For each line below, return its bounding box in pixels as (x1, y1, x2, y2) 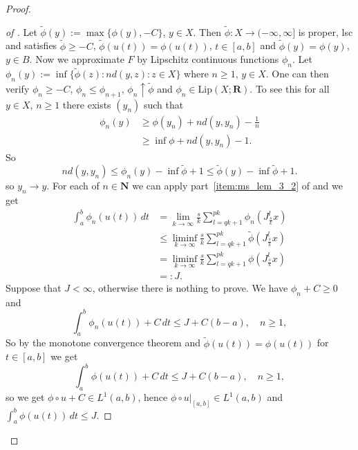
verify (6, 81, 30, 95)
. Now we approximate (29, 52, 124, 66)
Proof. (6, 1, 31, 15)
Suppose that (6, 280, 62, 294)
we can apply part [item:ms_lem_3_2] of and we (132, 178, 343, 193)
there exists (62, 97, 111, 111)
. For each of (46, 178, 100, 193)
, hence (138, 390, 168, 404)
